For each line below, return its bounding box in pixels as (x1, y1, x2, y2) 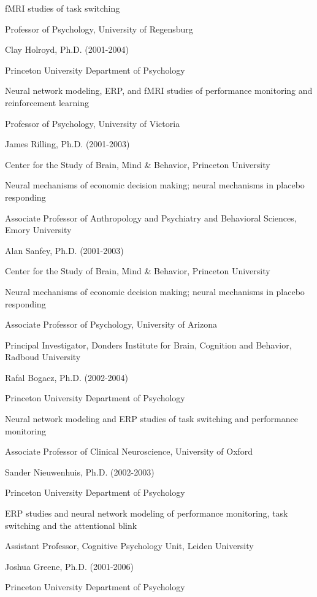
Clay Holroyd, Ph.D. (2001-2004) (5, 43, 129, 56)
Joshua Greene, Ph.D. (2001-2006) (5, 560, 134, 572)
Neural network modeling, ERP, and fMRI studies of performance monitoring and (5, 84, 313, 97)
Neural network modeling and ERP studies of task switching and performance (5, 412, 298, 425)
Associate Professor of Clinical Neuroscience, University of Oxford (5, 445, 253, 458)
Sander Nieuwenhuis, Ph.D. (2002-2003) (5, 465, 155, 478)
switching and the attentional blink (5, 518, 137, 531)
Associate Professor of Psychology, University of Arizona (5, 318, 217, 331)
